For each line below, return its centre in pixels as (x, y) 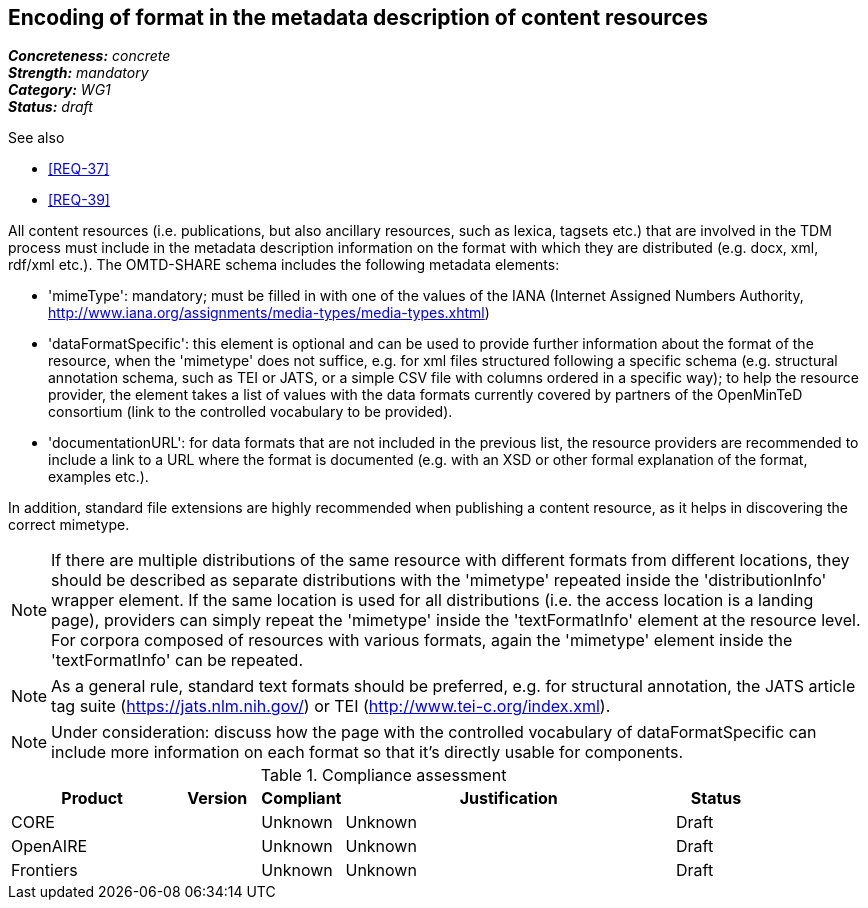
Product (92, 798)
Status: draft (50, 107)
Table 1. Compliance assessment (383, 775)
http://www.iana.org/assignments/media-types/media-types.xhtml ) (269, 313)
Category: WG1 (59, 90)
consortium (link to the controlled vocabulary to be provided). (250, 412)
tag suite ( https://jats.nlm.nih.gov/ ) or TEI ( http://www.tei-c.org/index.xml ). (331, 706)
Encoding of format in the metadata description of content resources (358, 17)
